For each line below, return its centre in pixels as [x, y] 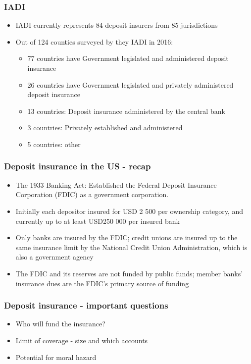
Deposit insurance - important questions [86, 305]
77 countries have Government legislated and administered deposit [128, 58]
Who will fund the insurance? [60, 324]
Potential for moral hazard [56, 357]
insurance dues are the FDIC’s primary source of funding [102, 283]
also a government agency [54, 257]
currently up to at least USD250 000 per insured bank [98, 221]
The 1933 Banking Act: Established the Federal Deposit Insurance [116, 184]
